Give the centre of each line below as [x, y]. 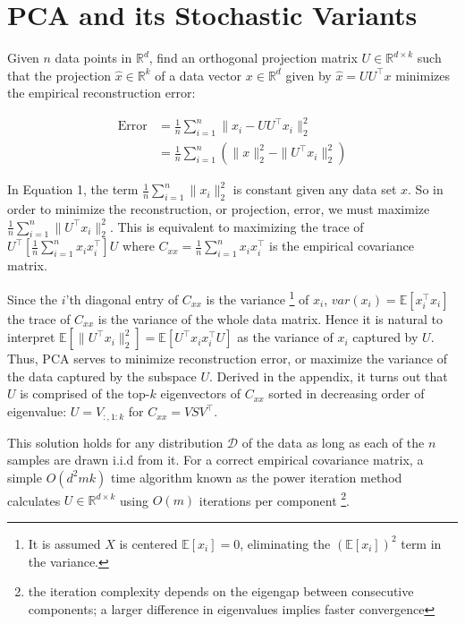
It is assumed [64, 543]
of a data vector [199, 75]
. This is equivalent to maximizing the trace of [237, 226]
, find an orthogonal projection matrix [253, 58]
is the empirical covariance [342, 246]
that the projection [59, 75]
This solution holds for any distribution [115, 442]
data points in [93, 58]
